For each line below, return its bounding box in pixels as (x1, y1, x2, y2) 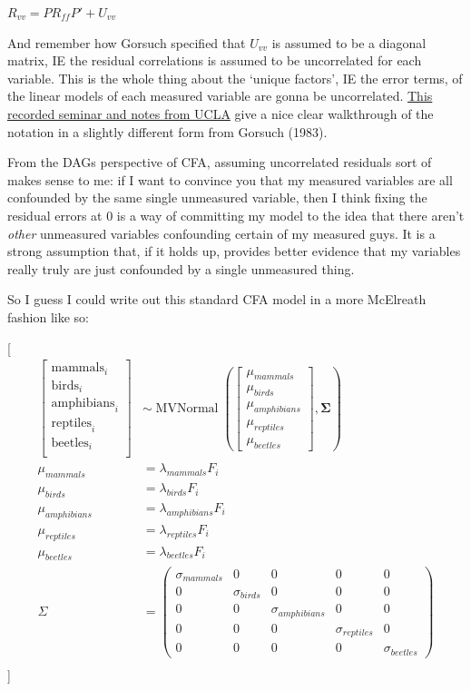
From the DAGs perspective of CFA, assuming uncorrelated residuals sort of (7, 153, 432, 172)
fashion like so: (7, 307, 89, 326)
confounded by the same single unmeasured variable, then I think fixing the (7, 188, 427, 207)
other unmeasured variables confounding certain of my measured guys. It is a (7, 223, 436, 242)
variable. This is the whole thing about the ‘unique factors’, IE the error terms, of (7, 68, 463, 87)
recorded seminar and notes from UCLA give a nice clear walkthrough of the (7, 104, 434, 123)
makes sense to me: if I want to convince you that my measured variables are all (7, 170, 453, 189)
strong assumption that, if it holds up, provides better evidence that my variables (7, 242, 461, 261)
